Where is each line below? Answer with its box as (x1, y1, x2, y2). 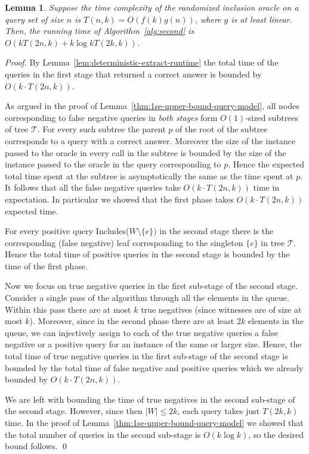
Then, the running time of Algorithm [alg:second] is (5, 24, 194, 37)
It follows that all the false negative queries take (5, 181, 181, 194)
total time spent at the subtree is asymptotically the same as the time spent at (5, 169, 293, 182)
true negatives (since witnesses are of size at (141, 303, 302, 315)
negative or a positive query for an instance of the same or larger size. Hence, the (5, 338, 302, 350)
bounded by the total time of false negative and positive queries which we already (5, 361, 304, 374)
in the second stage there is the (159, 225, 274, 237)
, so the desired (248, 428, 304, 440)
